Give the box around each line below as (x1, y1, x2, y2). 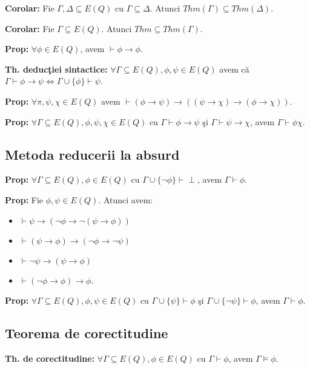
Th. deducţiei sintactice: (5, 62, 108, 75)
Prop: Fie (5, 193, 44, 206)
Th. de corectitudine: (5, 351, 95, 364)
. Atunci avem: (98, 193, 153, 206)
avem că (219, 62, 249, 75)
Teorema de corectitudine (5, 324, 168, 342)
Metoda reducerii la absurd (5, 145, 180, 163)
